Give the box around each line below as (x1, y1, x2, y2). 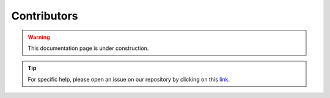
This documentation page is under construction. (28, 44, 149, 52)
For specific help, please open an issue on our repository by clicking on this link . (28, 75, 230, 83)
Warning (28, 33, 50, 41)
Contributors (11, 9, 79, 23)
